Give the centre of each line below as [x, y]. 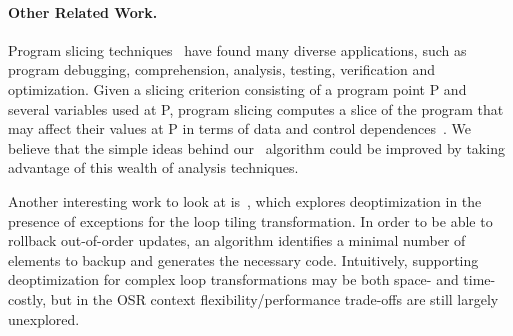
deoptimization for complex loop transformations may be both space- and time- [252, 279]
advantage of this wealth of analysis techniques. [153, 167]
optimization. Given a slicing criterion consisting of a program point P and [237, 88]
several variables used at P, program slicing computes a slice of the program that [256, 108]
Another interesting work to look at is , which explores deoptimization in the [245, 200]
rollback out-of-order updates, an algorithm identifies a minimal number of [237, 240]
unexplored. [44, 318]
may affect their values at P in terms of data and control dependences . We [239, 128]
